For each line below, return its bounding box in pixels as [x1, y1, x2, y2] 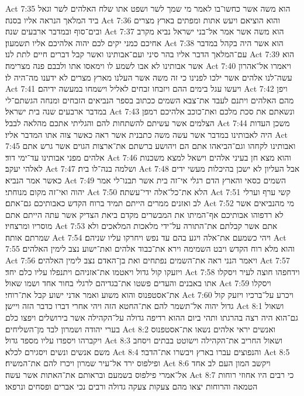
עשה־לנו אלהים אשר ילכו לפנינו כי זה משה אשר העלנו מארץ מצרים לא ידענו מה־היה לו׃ [5, 71, 292, 83]
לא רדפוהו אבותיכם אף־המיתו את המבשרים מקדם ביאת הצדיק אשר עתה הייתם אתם [5, 208, 284, 220]
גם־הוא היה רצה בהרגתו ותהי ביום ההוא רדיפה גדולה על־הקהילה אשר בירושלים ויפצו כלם [5, 311, 298, 324]
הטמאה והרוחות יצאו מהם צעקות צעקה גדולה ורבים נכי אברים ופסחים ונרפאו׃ [5, 380, 258, 392]
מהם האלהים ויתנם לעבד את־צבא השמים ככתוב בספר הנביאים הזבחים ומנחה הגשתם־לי [5, 93, 294, 106]
